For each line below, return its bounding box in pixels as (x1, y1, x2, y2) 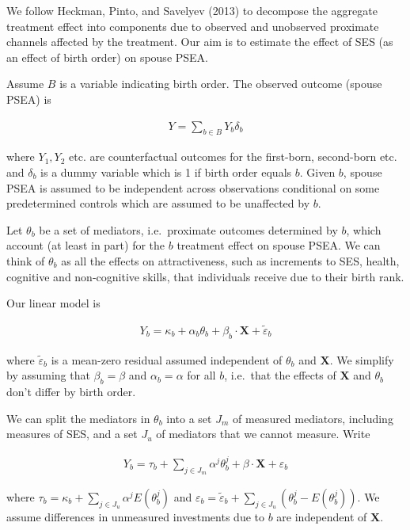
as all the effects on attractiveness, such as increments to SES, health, (61, 252, 400, 269)
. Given (299, 163, 336, 180)
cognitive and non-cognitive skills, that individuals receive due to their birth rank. (6, 268, 404, 284)
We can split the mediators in (6, 410, 150, 426)
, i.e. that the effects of (224, 367, 336, 383)
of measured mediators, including (233, 410, 393, 426)
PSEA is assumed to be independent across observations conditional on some (6, 179, 380, 196)
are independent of (276, 509, 367, 524)
